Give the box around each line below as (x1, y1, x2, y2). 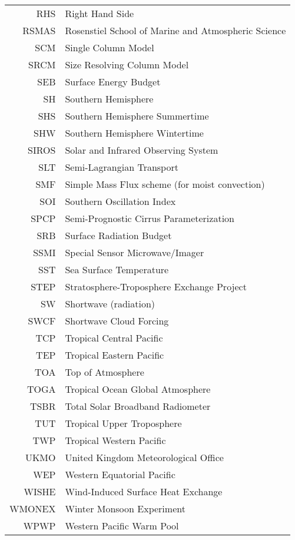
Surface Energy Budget (65, 75, 161, 88)
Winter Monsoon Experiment (65, 502, 185, 515)
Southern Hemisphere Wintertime (65, 126, 204, 140)
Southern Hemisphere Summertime (65, 109, 209, 122)
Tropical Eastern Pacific (65, 348, 164, 362)
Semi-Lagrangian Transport (65, 160, 178, 174)
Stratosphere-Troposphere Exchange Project (65, 280, 247, 293)
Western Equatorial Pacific (65, 468, 175, 481)
